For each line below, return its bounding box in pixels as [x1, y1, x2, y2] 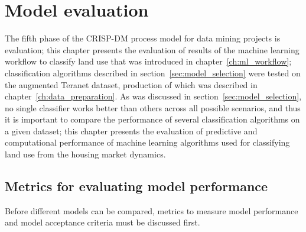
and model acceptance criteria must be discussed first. [5, 216, 200, 228]
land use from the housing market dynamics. [5, 148, 166, 160]
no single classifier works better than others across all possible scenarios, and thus [5, 101, 301, 114]
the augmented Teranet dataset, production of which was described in [5, 78, 258, 91]
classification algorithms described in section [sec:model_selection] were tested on [5, 66, 301, 79]
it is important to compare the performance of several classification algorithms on [5, 113, 300, 125]
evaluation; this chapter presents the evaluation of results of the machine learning [5, 43, 300, 56]
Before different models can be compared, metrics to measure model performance [5, 204, 298, 217]
